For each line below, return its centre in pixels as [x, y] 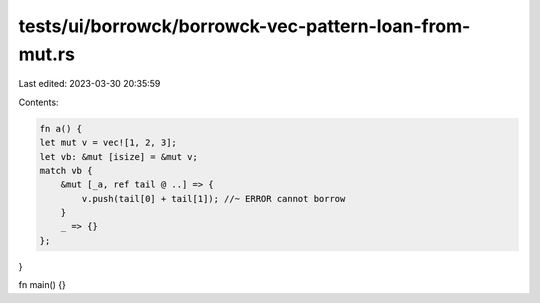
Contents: [38, 102]
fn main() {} [42, 285]
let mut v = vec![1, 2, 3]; [108, 143]
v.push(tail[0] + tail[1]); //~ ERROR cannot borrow [213, 198]
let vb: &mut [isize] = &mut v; [119, 156]
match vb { [66, 170]
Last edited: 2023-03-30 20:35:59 [89, 84]
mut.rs [46, 54]
